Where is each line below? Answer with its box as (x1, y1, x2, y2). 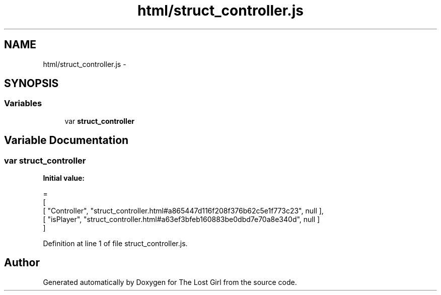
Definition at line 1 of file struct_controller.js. (43, 239, 188, 248)
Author (4, 256, 40, 269)
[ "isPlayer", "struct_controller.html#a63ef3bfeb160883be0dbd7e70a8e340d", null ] (43, 215, 320, 224)
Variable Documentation (4, 134, 129, 147)
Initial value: (43, 174, 85, 183)
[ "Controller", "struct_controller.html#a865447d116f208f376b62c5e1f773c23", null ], (43, 206, 324, 215)
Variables (4, 98, 42, 109)
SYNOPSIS (4, 77, 59, 90)
